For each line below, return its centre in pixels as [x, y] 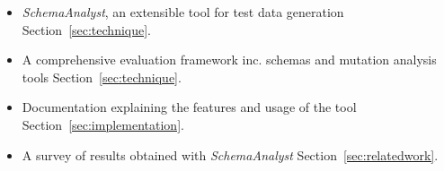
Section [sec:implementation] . [103, 124]
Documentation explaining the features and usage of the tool [189, 107]
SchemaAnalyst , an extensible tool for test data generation [183, 12]
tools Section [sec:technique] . [102, 77]
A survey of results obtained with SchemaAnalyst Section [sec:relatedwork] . [230, 154]
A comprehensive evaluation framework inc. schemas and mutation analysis [229, 60]
